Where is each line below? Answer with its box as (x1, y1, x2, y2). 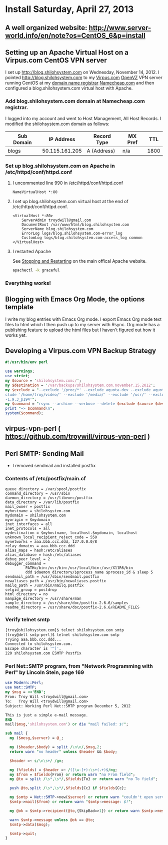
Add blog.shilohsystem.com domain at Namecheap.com (5, 98, 145, 105)
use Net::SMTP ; (5, 685, 37, 690)
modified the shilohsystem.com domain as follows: (5, 121, 109, 127)
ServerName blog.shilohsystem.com (21, 226, 93, 231)
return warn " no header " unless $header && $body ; (9, 749, 117, 754)
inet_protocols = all (5, 526, 50, 531)
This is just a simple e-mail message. (5, 712, 88, 717)
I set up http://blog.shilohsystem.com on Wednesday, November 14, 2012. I (5, 69, 159, 76)
